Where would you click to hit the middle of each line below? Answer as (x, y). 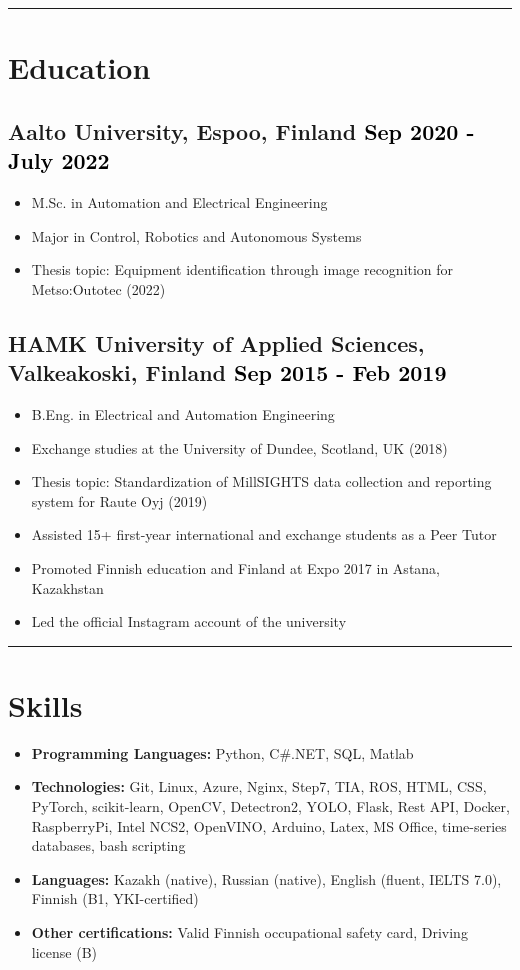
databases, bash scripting (108, 845)
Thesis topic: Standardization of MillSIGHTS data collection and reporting (261, 481)
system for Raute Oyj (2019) (119, 500)
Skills (45, 704)
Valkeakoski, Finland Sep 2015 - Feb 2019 (227, 372)
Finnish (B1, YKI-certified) (115, 898)
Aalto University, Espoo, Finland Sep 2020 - (241, 130)
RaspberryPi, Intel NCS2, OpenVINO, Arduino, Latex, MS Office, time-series (269, 825)
